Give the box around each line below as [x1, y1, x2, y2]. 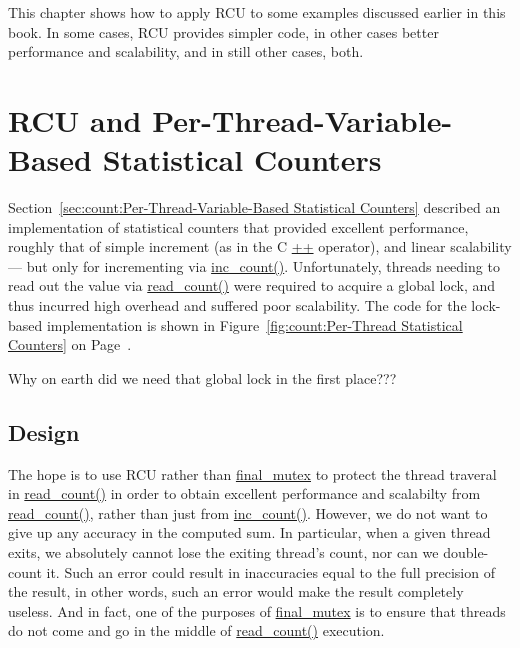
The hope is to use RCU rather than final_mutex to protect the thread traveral [8, 463, 497, 484]
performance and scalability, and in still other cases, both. [8, 41, 364, 62]
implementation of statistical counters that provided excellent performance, [8, 216, 469, 237]
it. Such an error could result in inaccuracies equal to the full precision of [46, 561, 495, 582]
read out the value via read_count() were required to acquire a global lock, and [8, 275, 496, 296]
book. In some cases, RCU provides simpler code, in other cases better [8, 21, 439, 42]
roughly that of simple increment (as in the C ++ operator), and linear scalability [8, 236, 512, 257]
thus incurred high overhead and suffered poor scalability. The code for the [8, 295, 467, 316]
